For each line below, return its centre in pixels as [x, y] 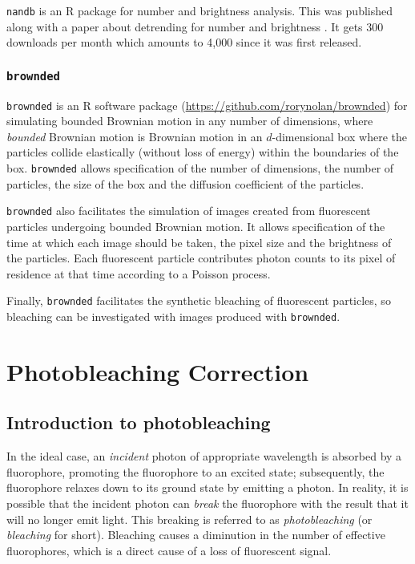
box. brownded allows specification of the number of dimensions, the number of [200, 168]
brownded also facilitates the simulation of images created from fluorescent [189, 211]
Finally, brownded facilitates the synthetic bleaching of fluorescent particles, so [199, 300]
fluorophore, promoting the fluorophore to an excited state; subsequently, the [195, 471]
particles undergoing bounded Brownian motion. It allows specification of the [196, 226]
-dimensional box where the [339, 136]
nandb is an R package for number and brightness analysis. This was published [200, 10]
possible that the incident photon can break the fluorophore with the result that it [207, 503]
